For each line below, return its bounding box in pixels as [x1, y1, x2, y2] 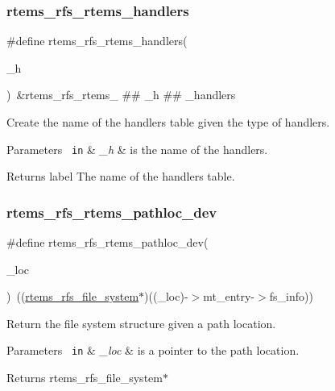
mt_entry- [203, 288, 255, 305]
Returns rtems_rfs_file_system [6, 369, 163, 386]
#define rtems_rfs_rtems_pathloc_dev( [6, 234, 209, 251]
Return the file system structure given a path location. [6, 314, 276, 331]
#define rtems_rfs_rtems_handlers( [6, 32, 188, 49]
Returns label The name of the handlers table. [6, 168, 235, 185]
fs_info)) [269, 288, 313, 305]
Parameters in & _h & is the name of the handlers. [6, 140, 268, 157]
